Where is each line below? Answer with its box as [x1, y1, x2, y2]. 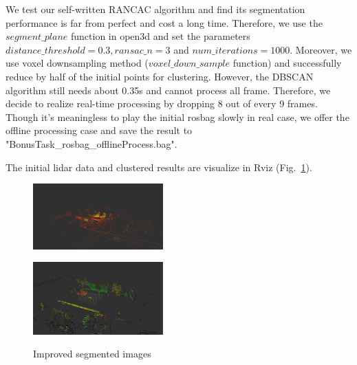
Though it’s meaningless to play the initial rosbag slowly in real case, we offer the [6, 109, 349, 124]
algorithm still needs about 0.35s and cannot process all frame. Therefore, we [6, 82, 331, 97]
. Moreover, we [290, 42, 352, 56]
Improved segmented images [33, 346, 151, 361]
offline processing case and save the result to [6, 123, 193, 137]
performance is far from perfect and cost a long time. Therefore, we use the [6, 15, 323, 30]
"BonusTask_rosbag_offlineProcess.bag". [6, 136, 177, 151]
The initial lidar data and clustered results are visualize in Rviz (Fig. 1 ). [6, 159, 312, 174]
